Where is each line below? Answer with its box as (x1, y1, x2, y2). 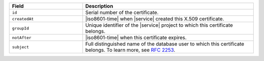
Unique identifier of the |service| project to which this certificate (85, 22, 233, 29)
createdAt (12, 16, 34, 21)
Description (85, 3, 113, 9)
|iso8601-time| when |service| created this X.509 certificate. (85, 15, 224, 22)
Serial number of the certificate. (85, 9, 159, 15)
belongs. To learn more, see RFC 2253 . (85, 46, 176, 53)
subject (12, 44, 29, 49)
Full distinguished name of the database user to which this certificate (85, 41, 244, 47)
